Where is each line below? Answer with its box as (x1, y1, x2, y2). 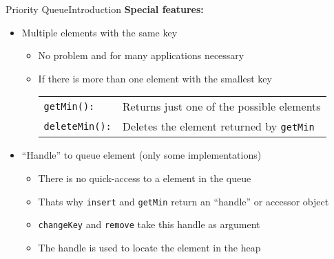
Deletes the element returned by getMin (122, 118, 315, 135)
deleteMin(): (43, 120, 112, 132)
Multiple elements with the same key (21, 25, 178, 39)
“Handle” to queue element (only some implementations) (21, 148, 262, 162)
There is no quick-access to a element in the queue (38, 170, 251, 185)
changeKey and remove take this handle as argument (38, 217, 260, 232)
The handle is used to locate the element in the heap (38, 240, 261, 254)
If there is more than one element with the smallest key (38, 71, 272, 85)
